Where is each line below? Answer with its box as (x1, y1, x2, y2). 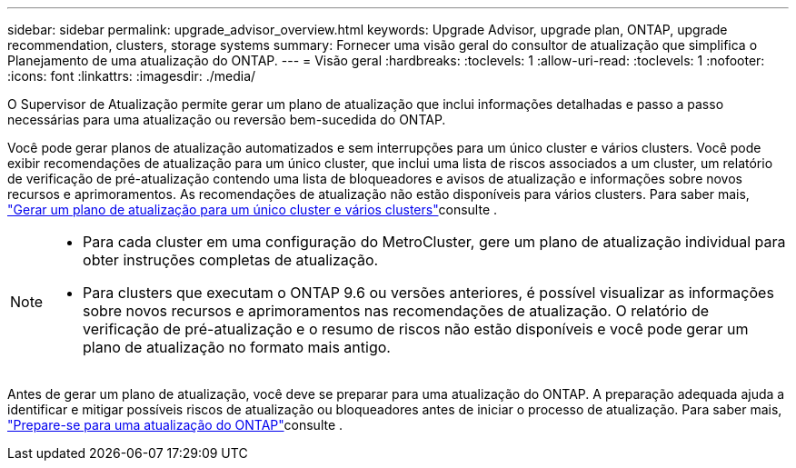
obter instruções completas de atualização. (83, 251, 379, 269)
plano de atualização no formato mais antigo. (83, 338, 391, 356)
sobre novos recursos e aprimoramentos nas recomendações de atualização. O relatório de (83, 302, 710, 320)
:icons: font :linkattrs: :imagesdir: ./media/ (7, 68, 256, 84)
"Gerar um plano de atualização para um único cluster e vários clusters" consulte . (7, 202, 498, 217)
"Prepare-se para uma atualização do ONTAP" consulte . (7, 417, 343, 433)
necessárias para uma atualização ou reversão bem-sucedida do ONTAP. (7, 112, 446, 127)
